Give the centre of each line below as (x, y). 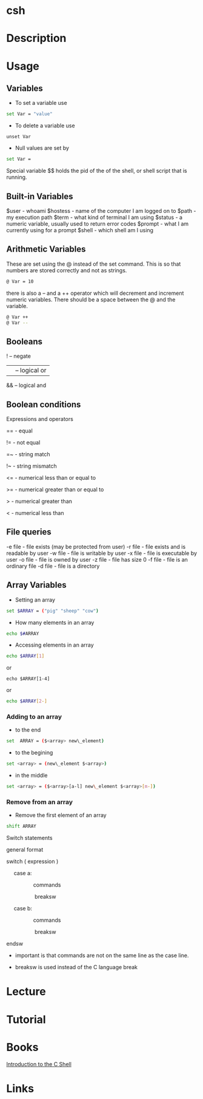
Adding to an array (34, 717)
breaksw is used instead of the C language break (76, 967)
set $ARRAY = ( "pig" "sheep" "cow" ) (52, 611)
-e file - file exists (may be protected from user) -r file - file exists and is (96, 546)
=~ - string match (28, 454)
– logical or (31, 371)
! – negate (19, 356)
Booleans (25, 341)
